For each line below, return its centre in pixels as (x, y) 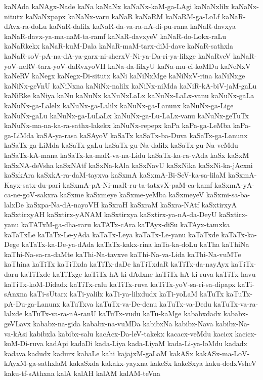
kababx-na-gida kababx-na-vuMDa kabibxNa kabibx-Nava (123, 323)
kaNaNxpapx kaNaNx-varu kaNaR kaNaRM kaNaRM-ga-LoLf (123, 16)
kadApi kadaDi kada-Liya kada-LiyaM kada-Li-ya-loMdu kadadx (146, 343)
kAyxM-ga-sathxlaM (36, 363)
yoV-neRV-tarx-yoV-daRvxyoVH (55, 66)
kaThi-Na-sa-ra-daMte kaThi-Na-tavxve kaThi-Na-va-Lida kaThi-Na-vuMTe (123, 254)
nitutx (14, 16)
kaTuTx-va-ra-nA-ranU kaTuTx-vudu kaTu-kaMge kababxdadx (123, 313)
